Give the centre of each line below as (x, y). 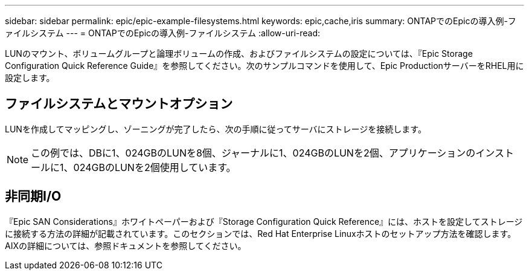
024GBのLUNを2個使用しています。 (155, 167)
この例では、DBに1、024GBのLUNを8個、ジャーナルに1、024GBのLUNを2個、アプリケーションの (253, 153)
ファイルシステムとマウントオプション (119, 104)
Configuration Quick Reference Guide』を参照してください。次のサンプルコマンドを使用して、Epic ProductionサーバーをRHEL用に (264, 66)
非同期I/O (33, 196)
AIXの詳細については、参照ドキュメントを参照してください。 (126, 245)
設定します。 (30, 78)
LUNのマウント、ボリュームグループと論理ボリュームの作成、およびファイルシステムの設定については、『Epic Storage (239, 53)
